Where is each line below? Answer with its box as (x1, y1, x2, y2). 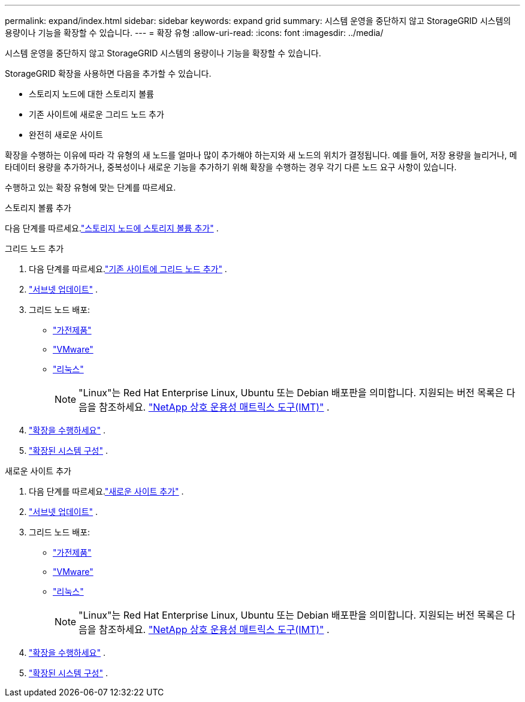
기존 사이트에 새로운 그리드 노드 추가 (29, 109, 164, 119)
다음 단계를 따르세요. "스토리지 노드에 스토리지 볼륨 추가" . (5, 223, 219, 233)
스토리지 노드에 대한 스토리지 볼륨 (29, 89, 154, 99)
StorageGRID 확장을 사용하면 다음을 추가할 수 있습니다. (5, 68, 212, 79)
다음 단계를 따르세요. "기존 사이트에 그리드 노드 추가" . (29, 264, 227, 274)
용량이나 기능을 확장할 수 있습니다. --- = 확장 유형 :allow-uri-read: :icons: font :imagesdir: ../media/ (5, 28, 384, 38)
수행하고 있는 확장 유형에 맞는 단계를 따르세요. (5, 182, 176, 192)
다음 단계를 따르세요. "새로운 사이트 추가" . (29, 486, 184, 496)
